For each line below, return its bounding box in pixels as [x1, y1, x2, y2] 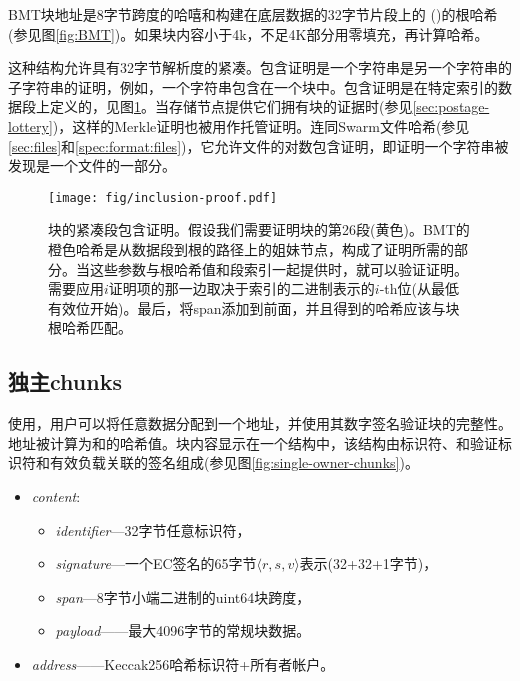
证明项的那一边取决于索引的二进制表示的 [108, 278, 375, 299]
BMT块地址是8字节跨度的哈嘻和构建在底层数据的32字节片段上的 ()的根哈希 [8, 4, 498, 24]
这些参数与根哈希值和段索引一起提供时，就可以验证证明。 [89, 258, 468, 279]
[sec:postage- [412, 96, 490, 117]
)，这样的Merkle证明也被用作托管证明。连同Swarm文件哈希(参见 [52, 115, 470, 136]
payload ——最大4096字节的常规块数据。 [55, 620, 311, 641]
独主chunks [8, 366, 122, 397]
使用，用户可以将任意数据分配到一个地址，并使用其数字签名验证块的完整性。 [8, 413, 512, 434]
